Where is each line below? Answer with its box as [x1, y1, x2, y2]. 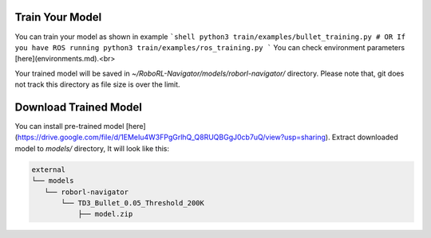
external [31, 165, 66, 174]
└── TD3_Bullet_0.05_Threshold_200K [61, 198, 205, 207]
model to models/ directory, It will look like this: [14, 143, 170, 153]
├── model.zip [77, 209, 133, 219]
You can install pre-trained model [14, 121, 125, 131]
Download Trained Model [14, 100, 143, 114]
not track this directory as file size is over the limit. [14, 80, 180, 89]
